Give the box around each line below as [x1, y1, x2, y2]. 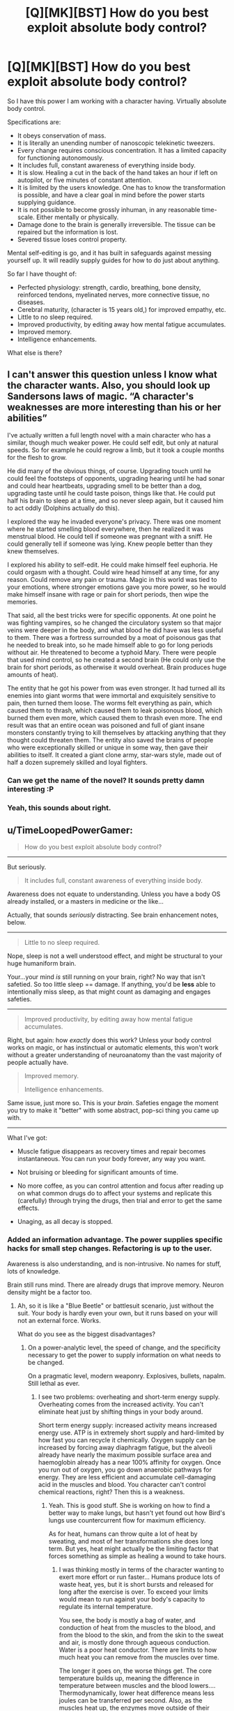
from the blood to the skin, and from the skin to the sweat [58, 1631, 224, 1639]
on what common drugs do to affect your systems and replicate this [17, 1189, 212, 1197]
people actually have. [7, 1059, 69, 1067]
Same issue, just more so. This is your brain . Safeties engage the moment [7, 1099, 219, 1107]
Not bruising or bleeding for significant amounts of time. [17, 1168, 179, 1176]
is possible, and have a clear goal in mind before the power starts [17, 190, 205, 199]
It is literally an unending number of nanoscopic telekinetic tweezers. [17, 138, 215, 147]
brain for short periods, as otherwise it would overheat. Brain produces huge [7, 663, 227, 671]
